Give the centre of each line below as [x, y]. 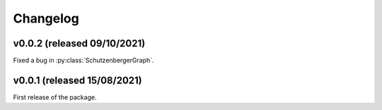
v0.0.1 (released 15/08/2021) [77, 80]
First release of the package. [55, 97]
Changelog [46, 18]
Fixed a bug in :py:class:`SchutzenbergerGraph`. [84, 61]
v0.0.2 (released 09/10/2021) [79, 43]
